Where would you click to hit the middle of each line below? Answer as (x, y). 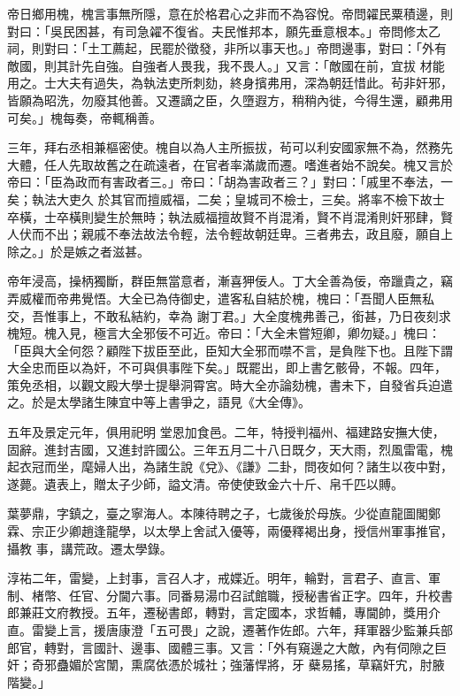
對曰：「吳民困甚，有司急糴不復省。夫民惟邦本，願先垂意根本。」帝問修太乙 (224, 31)
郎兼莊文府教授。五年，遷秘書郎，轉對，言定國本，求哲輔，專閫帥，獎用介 (224, 612)
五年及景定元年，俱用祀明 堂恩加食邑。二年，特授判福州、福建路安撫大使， (226, 432)
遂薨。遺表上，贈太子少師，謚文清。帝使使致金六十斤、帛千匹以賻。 (205, 483)
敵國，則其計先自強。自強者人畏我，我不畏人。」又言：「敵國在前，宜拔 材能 (226, 65)
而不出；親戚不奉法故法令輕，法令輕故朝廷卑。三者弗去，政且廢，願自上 (242, 234)
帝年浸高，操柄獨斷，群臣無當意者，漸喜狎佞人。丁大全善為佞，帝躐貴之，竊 (230, 281)
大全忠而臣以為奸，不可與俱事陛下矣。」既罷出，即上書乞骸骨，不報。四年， (227, 367)
